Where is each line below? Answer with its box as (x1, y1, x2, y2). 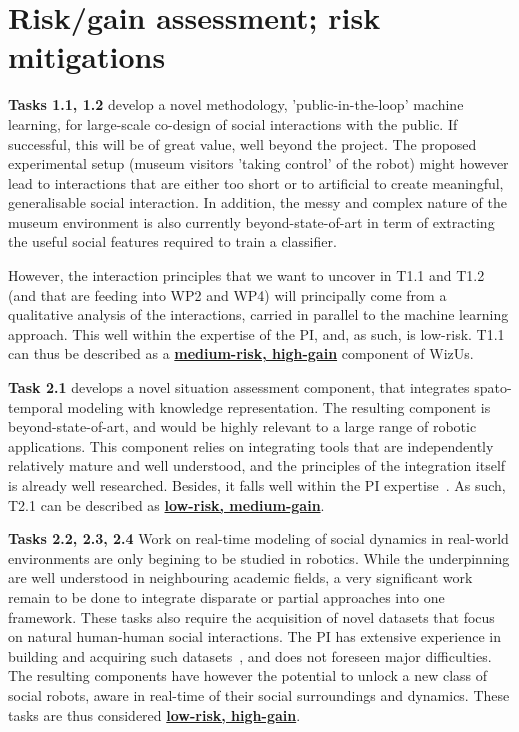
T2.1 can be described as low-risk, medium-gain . (8, 494, 325, 515)
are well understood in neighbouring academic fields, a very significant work (8, 567, 473, 588)
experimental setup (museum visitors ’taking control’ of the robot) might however (8, 153, 509, 174)
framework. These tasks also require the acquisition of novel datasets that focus (8, 606, 495, 627)
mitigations (8, 36, 166, 77)
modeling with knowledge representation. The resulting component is (67, 396, 491, 417)
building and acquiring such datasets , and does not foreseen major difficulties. (8, 645, 492, 666)
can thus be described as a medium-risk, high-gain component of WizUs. (8, 343, 474, 364)
